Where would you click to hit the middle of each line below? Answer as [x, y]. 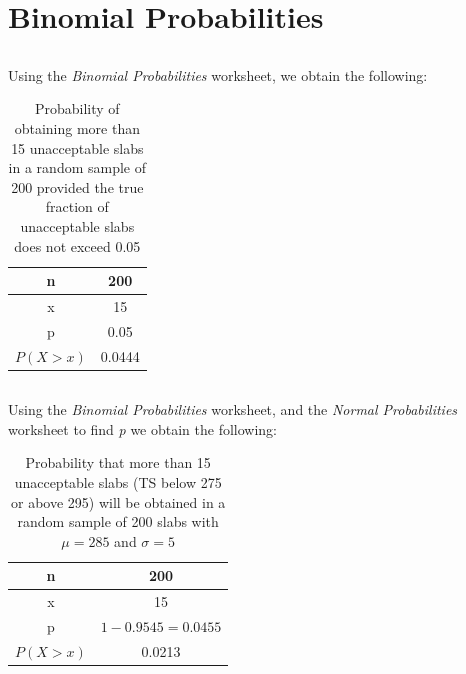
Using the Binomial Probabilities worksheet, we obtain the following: [218, 74]
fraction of [77, 206]
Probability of [77, 108]
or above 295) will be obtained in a [118, 501]
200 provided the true [77, 186]
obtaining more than [77, 127]
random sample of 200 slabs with [118, 521]
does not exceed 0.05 [77, 245]
